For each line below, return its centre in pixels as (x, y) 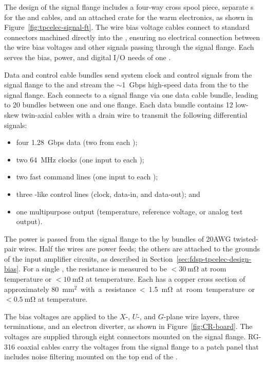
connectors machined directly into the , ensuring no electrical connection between (132, 37)
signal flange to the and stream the (59, 85)
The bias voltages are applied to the (61, 316)
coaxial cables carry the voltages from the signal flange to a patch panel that (138, 346)
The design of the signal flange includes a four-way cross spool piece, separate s (129, 7)
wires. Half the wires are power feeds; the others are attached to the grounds (139, 249)
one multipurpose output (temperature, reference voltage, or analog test (129, 211)
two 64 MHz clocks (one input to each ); (80, 159)
